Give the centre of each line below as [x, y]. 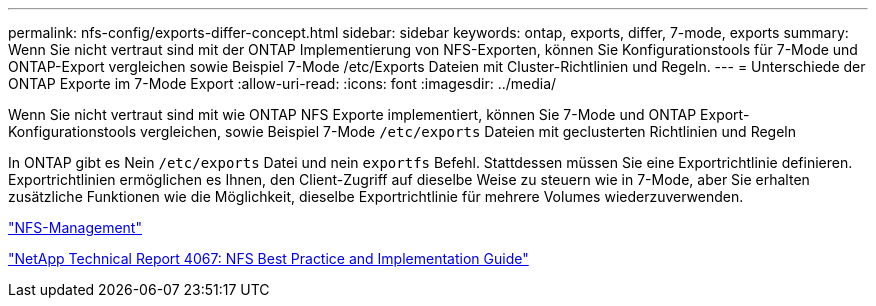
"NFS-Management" [75, 227]
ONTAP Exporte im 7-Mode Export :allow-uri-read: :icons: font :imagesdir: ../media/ [282, 83]
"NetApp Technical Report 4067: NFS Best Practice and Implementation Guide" [268, 258]
